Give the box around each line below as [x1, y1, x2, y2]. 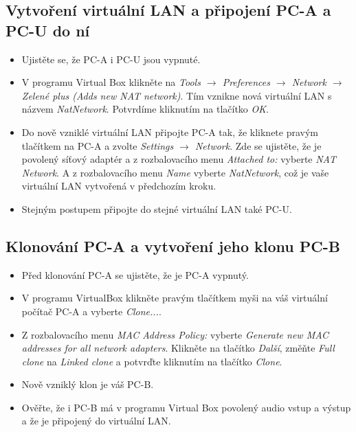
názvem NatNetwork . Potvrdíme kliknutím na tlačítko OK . [21, 102, 269, 116]
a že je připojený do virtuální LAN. [21, 413, 171, 428]
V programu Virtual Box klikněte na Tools [21, 75, 201, 89]
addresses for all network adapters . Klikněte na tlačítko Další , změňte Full [21, 341, 335, 355]
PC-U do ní [5, 19, 90, 41]
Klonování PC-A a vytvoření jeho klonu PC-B [5, 235, 340, 256]
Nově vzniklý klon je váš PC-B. [21, 377, 154, 391]
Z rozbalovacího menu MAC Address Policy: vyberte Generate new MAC [21, 327, 329, 341]
